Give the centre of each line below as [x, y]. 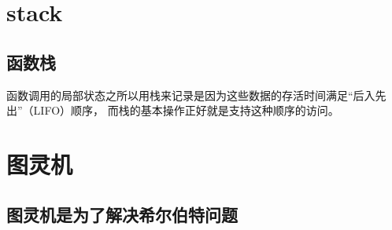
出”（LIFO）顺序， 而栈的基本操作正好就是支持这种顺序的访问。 [173, 110]
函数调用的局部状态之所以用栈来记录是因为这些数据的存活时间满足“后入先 [196, 95]
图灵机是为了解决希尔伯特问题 [122, 214]
